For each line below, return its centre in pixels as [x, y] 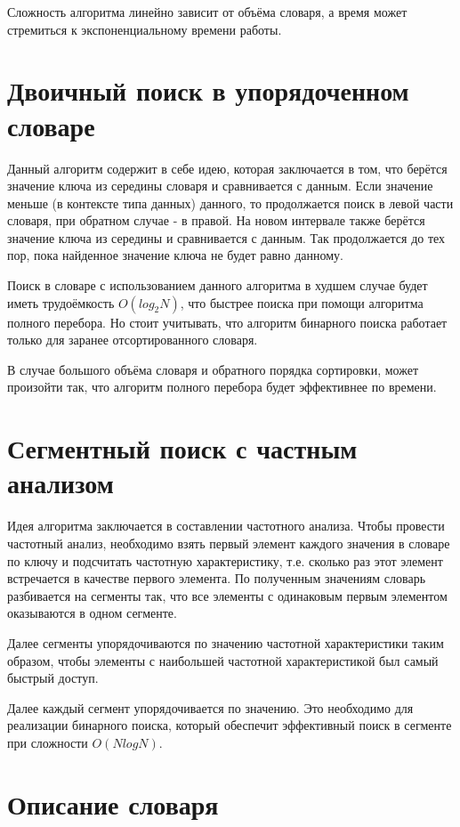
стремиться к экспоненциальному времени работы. [145, 29]
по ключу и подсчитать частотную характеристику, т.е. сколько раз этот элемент [225, 560]
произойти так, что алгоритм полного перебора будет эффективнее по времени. [222, 387]
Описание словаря [113, 803]
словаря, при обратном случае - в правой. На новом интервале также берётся [216, 220]
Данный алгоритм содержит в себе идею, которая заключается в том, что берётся [227, 168]
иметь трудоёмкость [61, 302]
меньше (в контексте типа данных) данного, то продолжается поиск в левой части [230, 203]
